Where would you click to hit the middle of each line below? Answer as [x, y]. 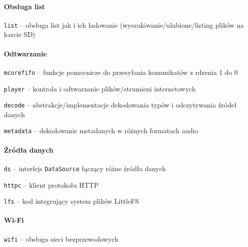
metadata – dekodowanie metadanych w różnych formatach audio [101, 131]
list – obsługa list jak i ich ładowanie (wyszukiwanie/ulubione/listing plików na [124, 25]
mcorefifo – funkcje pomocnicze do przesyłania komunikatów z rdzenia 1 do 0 [121, 72]
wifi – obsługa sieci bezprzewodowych [61, 238]
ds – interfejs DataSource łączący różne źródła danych [85, 168]
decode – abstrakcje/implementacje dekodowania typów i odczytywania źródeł [120, 105]
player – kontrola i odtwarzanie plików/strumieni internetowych [100, 88]
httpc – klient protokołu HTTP [51, 185]
